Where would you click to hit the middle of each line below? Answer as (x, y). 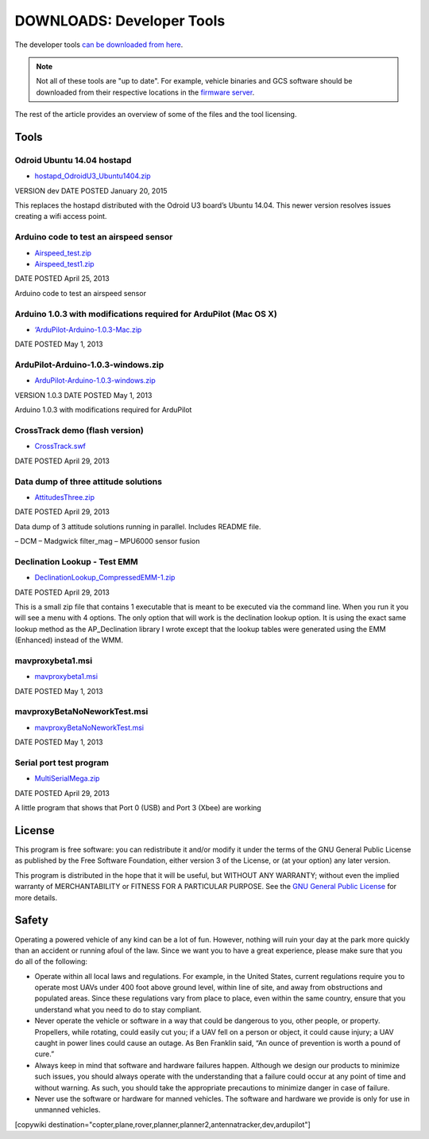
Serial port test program (62, 763)
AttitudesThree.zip (65, 497)
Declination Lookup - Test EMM (76, 561)
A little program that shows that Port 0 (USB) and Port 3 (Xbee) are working (138, 808)
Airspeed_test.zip (63, 253)
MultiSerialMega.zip (67, 778)
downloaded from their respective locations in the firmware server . (145, 92)
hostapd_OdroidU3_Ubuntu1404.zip (93, 176)
